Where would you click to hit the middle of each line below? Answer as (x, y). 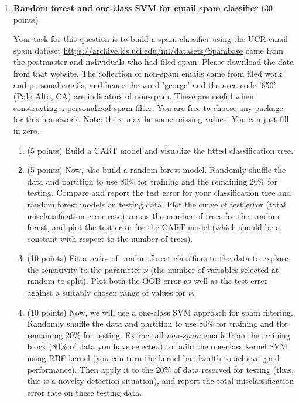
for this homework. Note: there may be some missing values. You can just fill (151, 119)
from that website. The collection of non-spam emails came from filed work (147, 73)
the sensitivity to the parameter (84, 269)
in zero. (26, 130)
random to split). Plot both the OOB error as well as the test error (147, 281)
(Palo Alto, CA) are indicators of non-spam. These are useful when (133, 96)
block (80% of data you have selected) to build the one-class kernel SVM (157, 346)
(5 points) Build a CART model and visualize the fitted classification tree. (160, 150)
